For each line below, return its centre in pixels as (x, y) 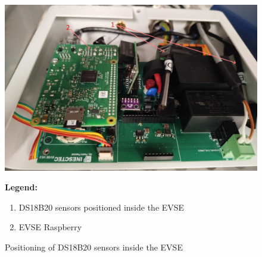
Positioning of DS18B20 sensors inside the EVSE (94, 247)
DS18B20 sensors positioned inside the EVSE (102, 207)
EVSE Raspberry (50, 227)
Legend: (21, 187)
